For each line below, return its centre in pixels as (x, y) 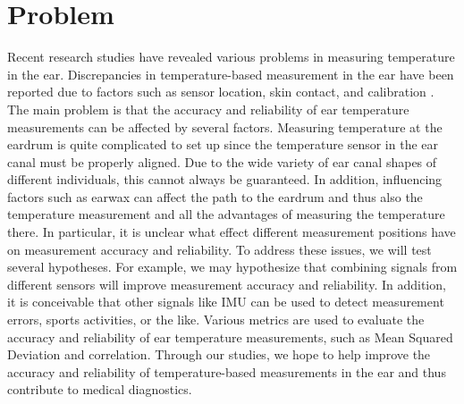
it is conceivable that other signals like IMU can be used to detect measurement (226, 302)
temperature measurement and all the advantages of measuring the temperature (226, 214)
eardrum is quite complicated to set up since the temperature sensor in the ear (223, 144)
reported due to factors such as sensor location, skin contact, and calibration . (221, 92)
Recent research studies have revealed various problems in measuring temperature (231, 57)
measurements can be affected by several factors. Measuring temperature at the (225, 126)
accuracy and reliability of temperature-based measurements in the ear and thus (227, 371)
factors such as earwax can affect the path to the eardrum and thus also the (215, 196)
